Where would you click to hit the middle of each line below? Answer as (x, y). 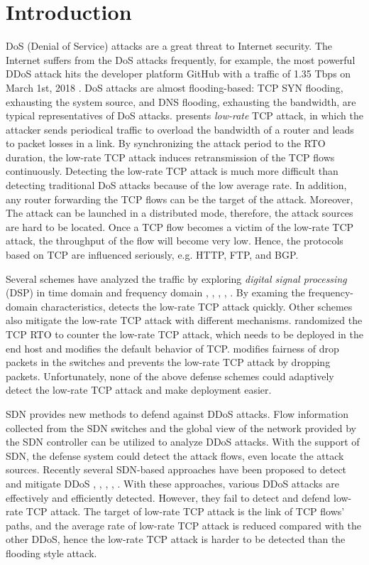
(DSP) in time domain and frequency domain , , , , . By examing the (155, 292)
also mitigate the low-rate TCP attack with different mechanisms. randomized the (184, 320)
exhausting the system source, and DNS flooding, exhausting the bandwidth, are (181, 101)
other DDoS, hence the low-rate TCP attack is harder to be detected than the (176, 539)
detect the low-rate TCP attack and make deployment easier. (139, 390)
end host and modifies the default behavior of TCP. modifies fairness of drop (172, 348)
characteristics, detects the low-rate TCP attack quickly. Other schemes (197, 306)
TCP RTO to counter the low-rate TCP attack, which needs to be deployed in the (184, 334)
